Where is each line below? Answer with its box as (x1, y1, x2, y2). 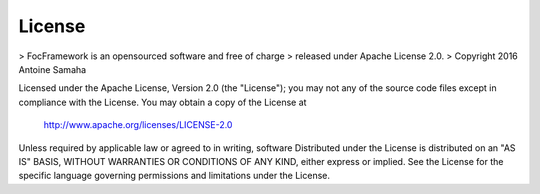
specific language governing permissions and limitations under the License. (18, 170, 330, 182)
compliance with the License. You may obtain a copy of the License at (18, 96, 307, 108)
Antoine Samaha (18, 63, 87, 75)
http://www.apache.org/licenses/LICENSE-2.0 (43, 119, 233, 131)
